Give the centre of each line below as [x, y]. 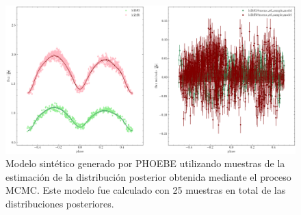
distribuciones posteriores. [60, 203]
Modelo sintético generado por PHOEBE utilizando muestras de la [145, 163]
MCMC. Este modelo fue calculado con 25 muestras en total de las [146, 190]
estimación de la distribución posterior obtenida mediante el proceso [148, 176]
